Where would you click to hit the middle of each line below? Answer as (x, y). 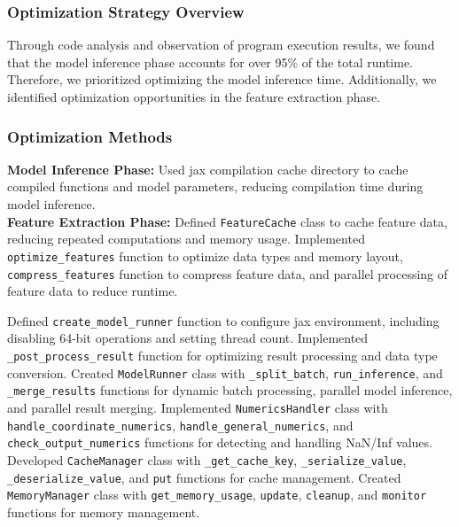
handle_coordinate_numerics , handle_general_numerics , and (180, 425)
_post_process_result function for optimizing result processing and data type (222, 355)
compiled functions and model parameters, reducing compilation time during (215, 186)
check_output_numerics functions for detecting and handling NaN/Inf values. (220, 442)
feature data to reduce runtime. (93, 291)
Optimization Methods (90, 136)
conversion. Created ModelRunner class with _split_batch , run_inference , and (225, 372)
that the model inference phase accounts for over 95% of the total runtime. (210, 62)
